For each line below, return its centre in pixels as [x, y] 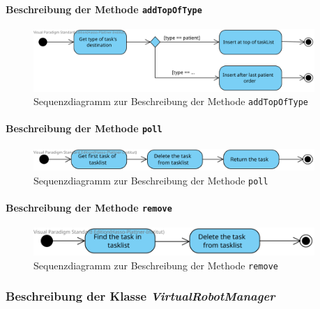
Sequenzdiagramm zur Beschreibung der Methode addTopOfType [171, 101]
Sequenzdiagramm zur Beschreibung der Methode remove [156, 265]
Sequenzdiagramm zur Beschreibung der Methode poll [151, 180]
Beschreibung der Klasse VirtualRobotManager [140, 296]
